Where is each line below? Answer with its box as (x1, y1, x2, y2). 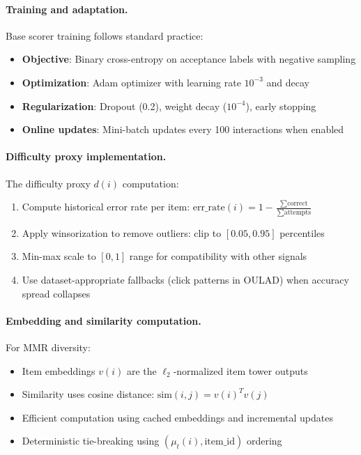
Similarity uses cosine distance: (22, 387, 155, 401)
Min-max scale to (22, 249, 96, 263)
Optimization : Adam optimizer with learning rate (22, 75, 241, 89)
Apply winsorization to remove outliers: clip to (22, 225, 222, 240)
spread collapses (22, 286, 91, 300)
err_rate (192, 203, 225, 213)
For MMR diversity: (6, 339, 91, 354)
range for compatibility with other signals (129, 249, 307, 263)
